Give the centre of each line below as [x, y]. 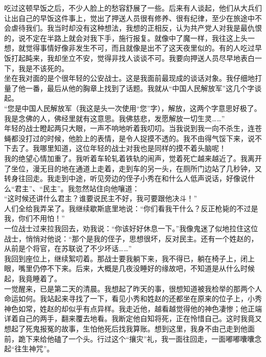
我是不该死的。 [43, 68]
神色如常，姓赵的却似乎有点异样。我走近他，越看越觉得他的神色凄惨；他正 [129, 308]
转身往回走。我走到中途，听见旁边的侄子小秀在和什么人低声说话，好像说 [126, 178]
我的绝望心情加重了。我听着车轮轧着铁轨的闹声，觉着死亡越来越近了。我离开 [133, 158]
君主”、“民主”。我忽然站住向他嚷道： [77, 188]
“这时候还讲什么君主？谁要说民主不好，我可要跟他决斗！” [101, 198]
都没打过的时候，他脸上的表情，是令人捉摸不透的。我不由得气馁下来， [129, 138]
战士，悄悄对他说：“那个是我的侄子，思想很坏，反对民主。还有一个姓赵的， [131, 238]
